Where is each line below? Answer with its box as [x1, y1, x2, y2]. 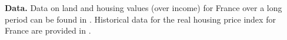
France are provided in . [5, 24, 91, 37]
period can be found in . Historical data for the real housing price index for [5, 13, 276, 25]
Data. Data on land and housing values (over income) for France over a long [5, 2, 282, 13]
